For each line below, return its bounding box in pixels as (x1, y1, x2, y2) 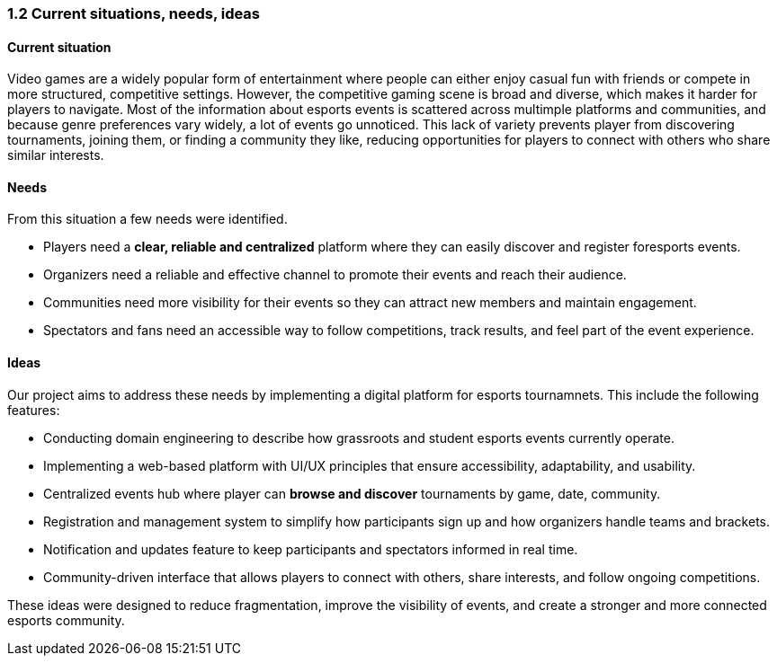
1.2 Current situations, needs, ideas (7, 4, 261, 22)
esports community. (7, 612, 125, 628)
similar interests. (7, 147, 104, 164)
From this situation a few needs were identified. (7, 211, 288, 227)
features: (7, 402, 60, 418)
